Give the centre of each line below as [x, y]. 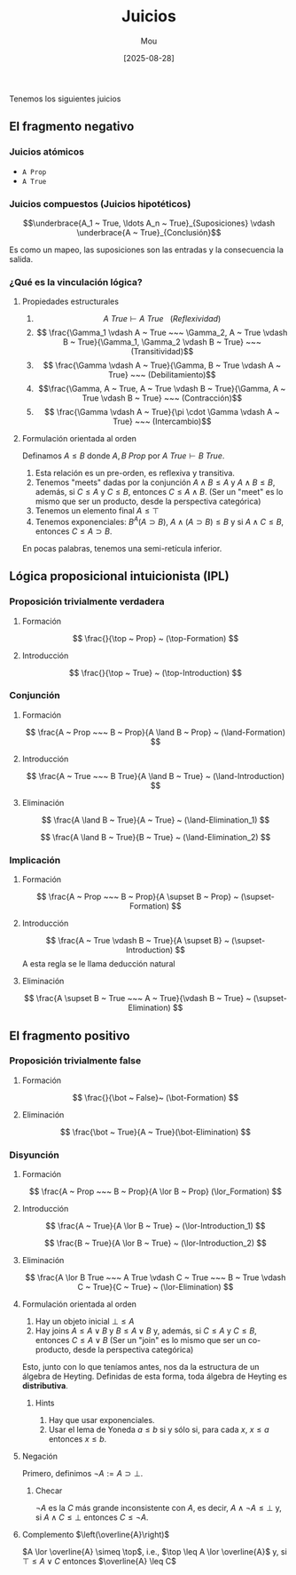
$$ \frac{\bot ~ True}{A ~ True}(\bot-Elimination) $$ [156, 1132]
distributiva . [45, 1386]
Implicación [35, 860]
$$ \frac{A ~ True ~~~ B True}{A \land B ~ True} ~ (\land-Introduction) [156, 776]
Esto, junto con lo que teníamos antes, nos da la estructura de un [140, 1367]
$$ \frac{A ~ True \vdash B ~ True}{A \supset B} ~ [138, 941]
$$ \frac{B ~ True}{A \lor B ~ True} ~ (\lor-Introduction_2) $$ [156, 1243]
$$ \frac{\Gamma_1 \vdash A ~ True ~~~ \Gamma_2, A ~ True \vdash [162, 333]
